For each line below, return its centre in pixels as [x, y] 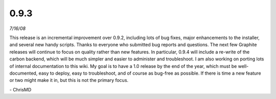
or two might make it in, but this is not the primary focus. [69, 80]
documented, [24, 73]
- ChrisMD [20, 89]
